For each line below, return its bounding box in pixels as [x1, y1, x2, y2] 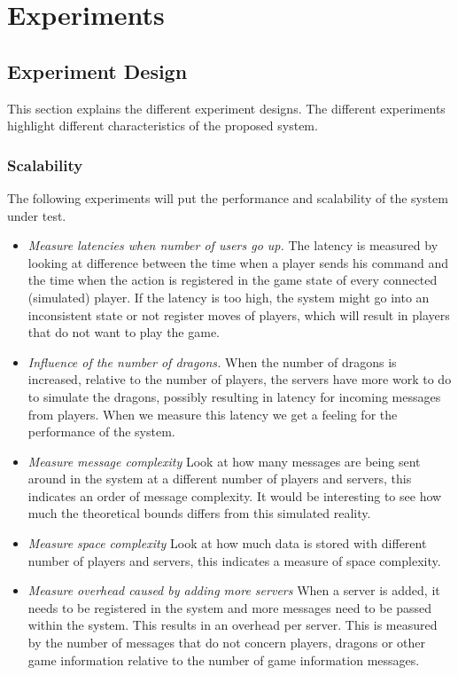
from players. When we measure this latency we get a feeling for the [27, 404, 398, 423]
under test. [7, 206, 66, 224]
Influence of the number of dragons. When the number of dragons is [27, 352, 397, 371]
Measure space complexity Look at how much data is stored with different [27, 534, 427, 553]
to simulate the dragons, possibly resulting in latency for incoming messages [27, 387, 441, 405]
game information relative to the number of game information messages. [27, 650, 420, 669]
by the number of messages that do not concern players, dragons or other [27, 633, 426, 652]
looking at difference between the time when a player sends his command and [27, 253, 449, 271]
